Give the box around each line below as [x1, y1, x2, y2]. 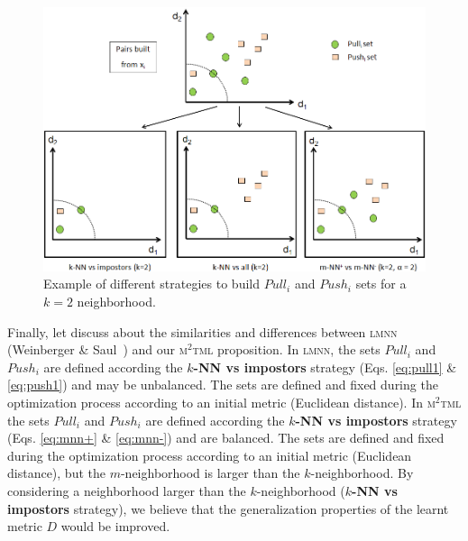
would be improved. [60, 517, 170, 536]
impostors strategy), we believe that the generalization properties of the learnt [7, 499, 449, 518]
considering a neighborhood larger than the [7, 481, 246, 500]
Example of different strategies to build [43, 274, 260, 293]
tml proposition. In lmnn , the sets [192, 340, 381, 359]
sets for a [355, 274, 407, 293]
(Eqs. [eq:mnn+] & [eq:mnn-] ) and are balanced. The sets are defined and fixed [7, 428, 445, 447]
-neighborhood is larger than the [120, 463, 300, 482]
